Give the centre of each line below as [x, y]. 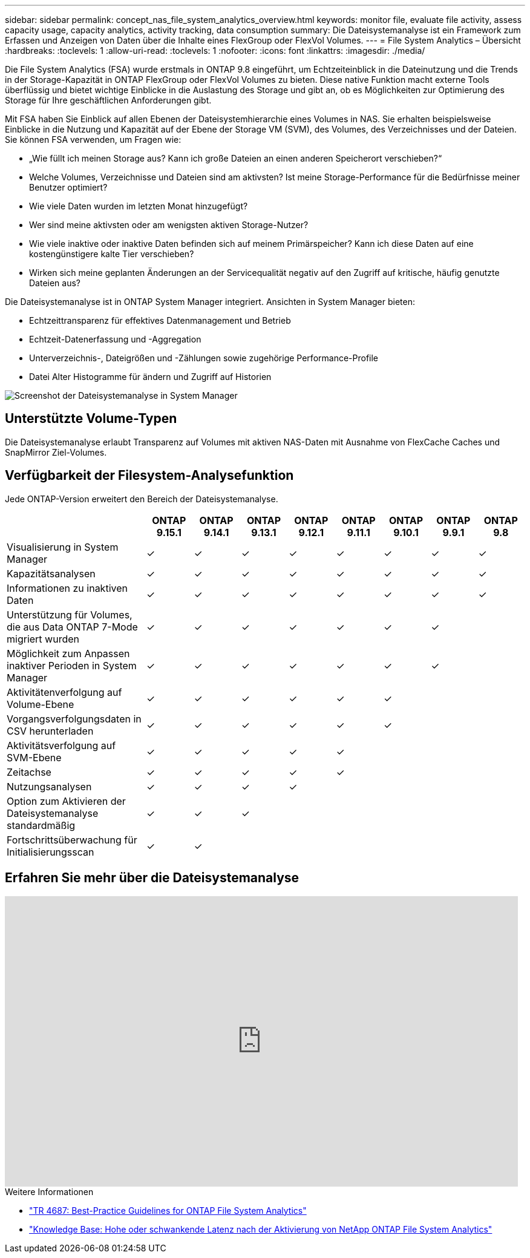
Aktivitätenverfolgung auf [64, 692]
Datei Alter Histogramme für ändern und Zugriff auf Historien [150, 377]
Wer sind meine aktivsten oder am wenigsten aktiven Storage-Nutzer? [169, 225]
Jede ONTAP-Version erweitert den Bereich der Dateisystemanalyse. [142, 499]
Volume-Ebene [41, 704]
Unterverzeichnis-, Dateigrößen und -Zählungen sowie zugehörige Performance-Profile [204, 358]
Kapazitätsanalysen [51, 573]
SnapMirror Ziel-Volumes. [56, 452]
